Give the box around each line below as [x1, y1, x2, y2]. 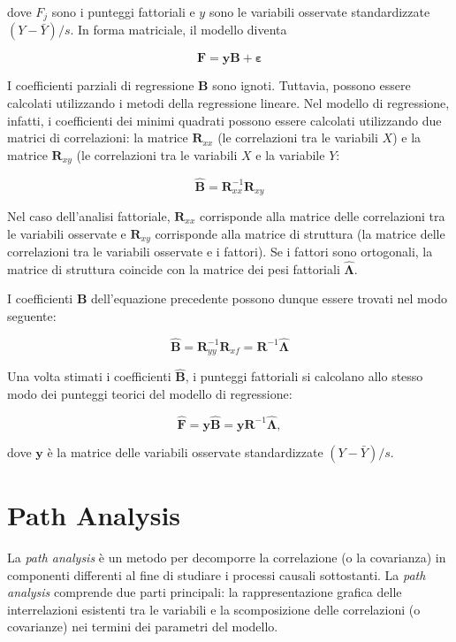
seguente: [7, 307, 57, 325]
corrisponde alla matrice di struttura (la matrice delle [155, 224, 445, 242]
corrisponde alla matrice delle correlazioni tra [199, 206, 445, 225]
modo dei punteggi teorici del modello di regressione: [7, 385, 293, 403]
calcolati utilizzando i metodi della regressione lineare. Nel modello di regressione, [7, 94, 450, 112]
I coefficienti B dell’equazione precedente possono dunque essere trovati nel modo [7, 289, 447, 308]
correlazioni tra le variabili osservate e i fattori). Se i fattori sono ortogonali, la [7, 242, 433, 260]
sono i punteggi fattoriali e [51, 3, 195, 20]
